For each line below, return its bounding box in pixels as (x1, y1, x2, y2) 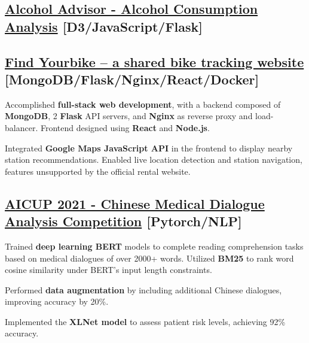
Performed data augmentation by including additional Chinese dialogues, (5, 283, 282, 296)
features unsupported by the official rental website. (5, 165, 191, 177)
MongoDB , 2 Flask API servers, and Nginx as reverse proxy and (5, 110, 253, 122)
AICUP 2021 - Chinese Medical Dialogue (5, 194, 265, 213)
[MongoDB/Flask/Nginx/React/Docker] (5, 69, 259, 88)
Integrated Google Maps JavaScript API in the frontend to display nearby (5, 141, 293, 154)
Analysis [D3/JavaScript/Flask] (5, 17, 203, 35)
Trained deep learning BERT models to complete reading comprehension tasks (5, 239, 304, 252)
